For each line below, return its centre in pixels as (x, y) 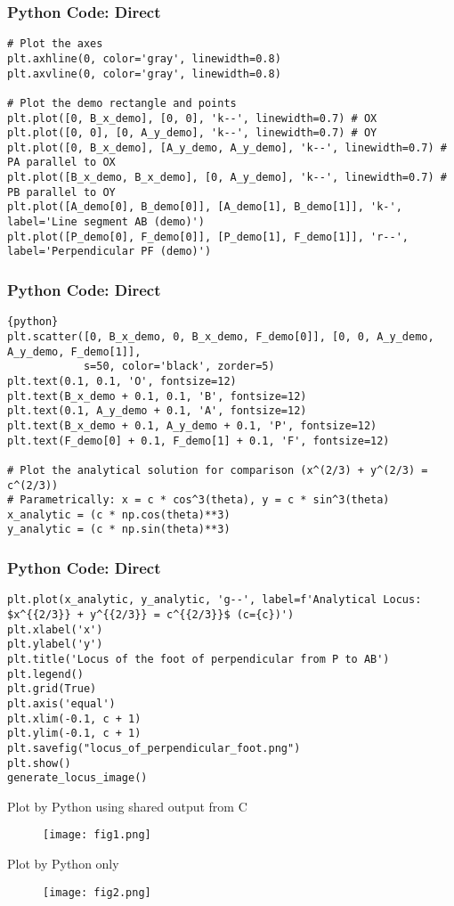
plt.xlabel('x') (55, 629)
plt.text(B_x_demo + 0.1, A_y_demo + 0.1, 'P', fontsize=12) (192, 425)
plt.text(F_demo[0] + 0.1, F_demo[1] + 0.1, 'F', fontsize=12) (199, 441)
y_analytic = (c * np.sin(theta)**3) (119, 530)
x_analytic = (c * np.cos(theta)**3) (119, 514)
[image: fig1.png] (97, 835)
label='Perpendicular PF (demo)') (109, 252)
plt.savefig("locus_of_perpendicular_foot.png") (154, 748)
